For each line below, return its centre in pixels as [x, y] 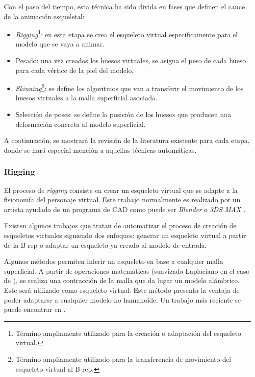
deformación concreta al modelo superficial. [80, 124]
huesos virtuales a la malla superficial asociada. [86, 98]
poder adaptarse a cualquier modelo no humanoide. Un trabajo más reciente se [123, 299]
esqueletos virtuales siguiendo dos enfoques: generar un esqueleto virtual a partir [125, 235]
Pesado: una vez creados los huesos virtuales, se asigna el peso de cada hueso [131, 60]
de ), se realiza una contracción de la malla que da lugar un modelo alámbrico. [122, 280]
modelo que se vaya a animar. [60, 44]
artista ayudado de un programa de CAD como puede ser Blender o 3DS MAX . [125, 209]
